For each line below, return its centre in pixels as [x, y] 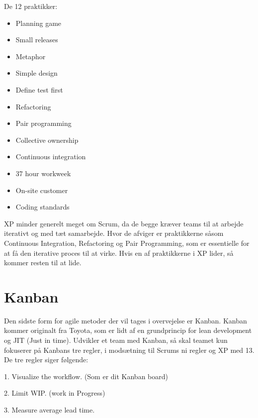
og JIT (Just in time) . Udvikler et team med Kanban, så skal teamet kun [116, 340]
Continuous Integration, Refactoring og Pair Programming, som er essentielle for [127, 243]
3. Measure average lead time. [49, 409]
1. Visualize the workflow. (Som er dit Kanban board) [86, 376]
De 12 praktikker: [31, 6]
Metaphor [31, 56]
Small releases [37, 40]
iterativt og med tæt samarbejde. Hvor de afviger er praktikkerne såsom [114, 233]
